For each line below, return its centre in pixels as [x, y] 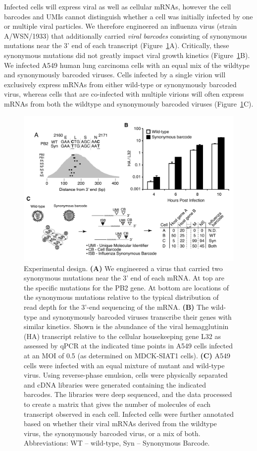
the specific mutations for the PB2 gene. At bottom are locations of [127, 287]
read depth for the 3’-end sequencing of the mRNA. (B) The [116, 307]
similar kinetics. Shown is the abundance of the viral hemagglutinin [126, 326]
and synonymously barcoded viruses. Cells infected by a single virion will [115, 75]
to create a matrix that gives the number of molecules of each [117, 404]
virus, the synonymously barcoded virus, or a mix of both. [112, 433]
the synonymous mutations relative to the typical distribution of [121, 297]
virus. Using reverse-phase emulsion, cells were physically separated [126, 375]
